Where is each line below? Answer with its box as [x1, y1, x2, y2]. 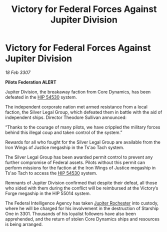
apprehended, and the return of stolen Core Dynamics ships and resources [5, 216, 160, 222]
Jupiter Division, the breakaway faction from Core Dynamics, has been [5, 88, 151, 94]
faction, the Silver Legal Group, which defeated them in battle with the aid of [5, 109, 162, 115]
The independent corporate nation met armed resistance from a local [5, 103, 147, 109]
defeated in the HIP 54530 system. [5, 94, 77, 100]
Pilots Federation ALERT [5, 79, 56, 85]
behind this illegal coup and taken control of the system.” [5, 129, 122, 135]
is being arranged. [5, 221, 43, 227]
